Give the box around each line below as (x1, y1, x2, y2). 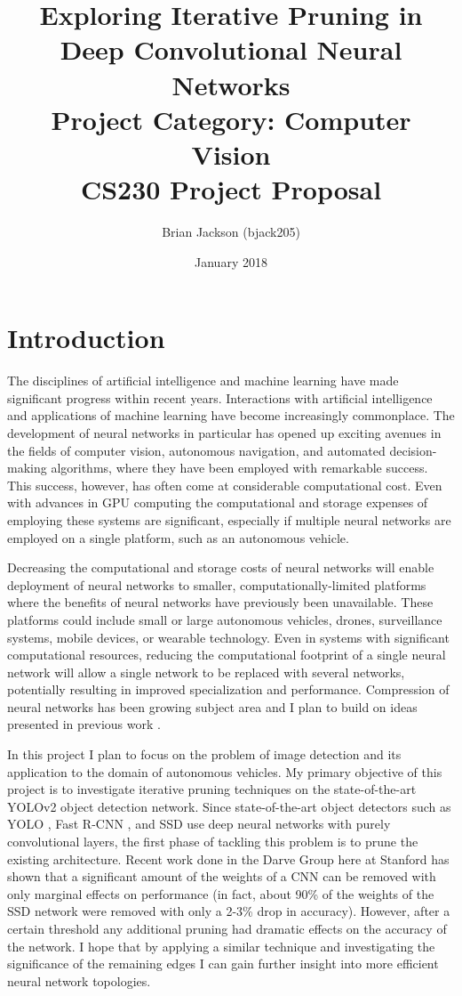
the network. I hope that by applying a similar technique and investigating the (7, 936, 435, 955)
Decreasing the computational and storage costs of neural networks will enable (7, 558, 434, 577)
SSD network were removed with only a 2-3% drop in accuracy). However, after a (7, 902, 450, 920)
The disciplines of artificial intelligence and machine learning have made (7, 371, 399, 390)
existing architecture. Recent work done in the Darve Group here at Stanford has (7, 849, 450, 868)
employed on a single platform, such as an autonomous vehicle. (7, 528, 349, 547)
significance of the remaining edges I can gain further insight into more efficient (7, 954, 439, 973)
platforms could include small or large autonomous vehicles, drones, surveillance (7, 610, 442, 628)
